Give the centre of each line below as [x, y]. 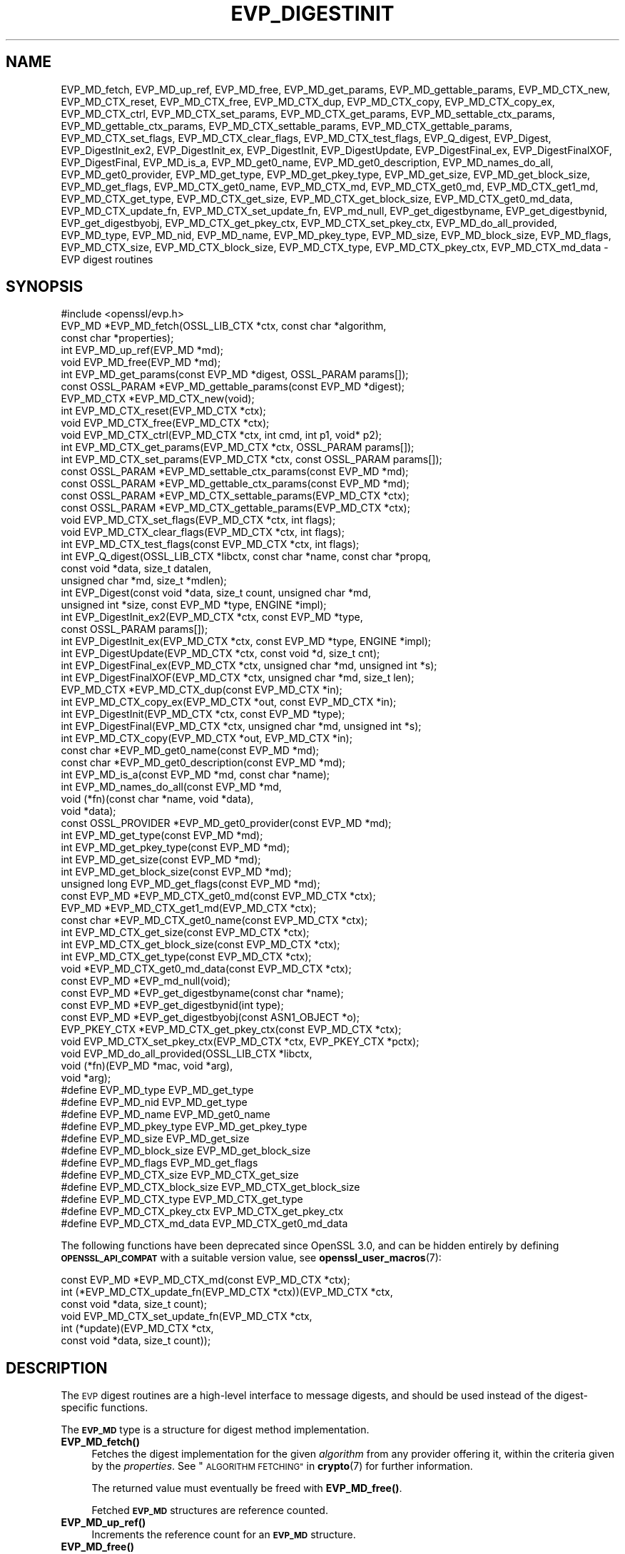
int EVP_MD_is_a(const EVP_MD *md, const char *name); [195, 775]
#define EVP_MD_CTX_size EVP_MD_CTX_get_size [180, 1175]
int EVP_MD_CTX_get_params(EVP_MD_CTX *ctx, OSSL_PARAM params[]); [238, 447]
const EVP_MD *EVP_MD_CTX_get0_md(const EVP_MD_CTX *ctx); [218, 896]
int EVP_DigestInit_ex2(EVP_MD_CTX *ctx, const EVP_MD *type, [212, 617]
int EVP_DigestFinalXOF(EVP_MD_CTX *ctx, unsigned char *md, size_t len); [238, 678]
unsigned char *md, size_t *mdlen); [144, 581]
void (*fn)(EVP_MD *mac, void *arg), [147, 1066]
